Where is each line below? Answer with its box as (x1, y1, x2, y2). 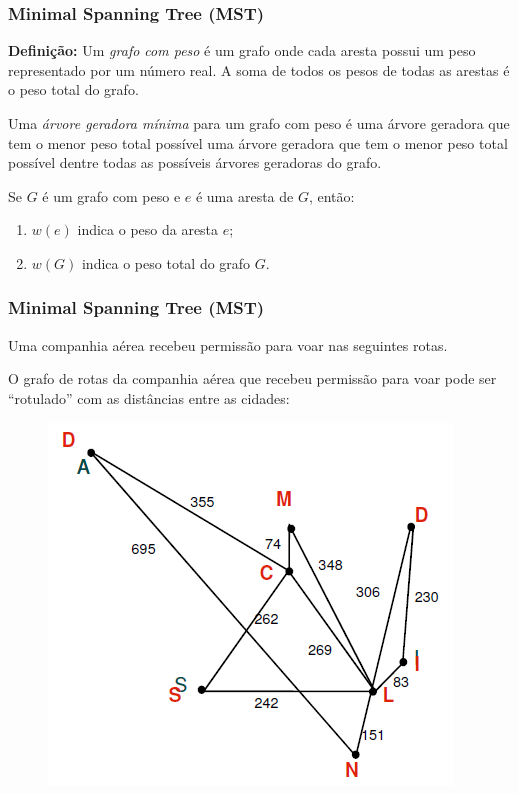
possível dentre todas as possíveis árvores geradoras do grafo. (8, 152, 382, 173)
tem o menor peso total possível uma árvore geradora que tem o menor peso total (8, 132, 508, 153)
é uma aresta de (195, 185, 294, 206)
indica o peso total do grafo (81, 252, 251, 273)
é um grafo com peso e (42, 185, 181, 206)
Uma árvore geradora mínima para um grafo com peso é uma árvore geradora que (8, 113, 510, 133)
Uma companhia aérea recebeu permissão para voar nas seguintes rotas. (8, 334, 448, 355)
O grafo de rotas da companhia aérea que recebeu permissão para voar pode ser (8, 368, 497, 389)
